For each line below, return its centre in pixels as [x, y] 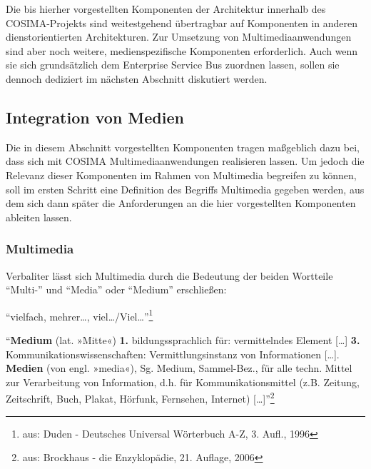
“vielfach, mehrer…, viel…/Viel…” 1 [80, 315]
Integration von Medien [95, 117]
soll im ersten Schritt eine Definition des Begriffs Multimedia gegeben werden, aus [185, 189]
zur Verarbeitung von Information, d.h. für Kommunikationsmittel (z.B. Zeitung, [183, 382]
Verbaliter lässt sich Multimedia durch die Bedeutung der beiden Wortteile [169, 275]
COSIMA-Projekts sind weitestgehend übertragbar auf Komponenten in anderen [182, 22]
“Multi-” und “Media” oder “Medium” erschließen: [116, 289]
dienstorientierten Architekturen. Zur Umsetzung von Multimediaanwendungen [179, 37]
